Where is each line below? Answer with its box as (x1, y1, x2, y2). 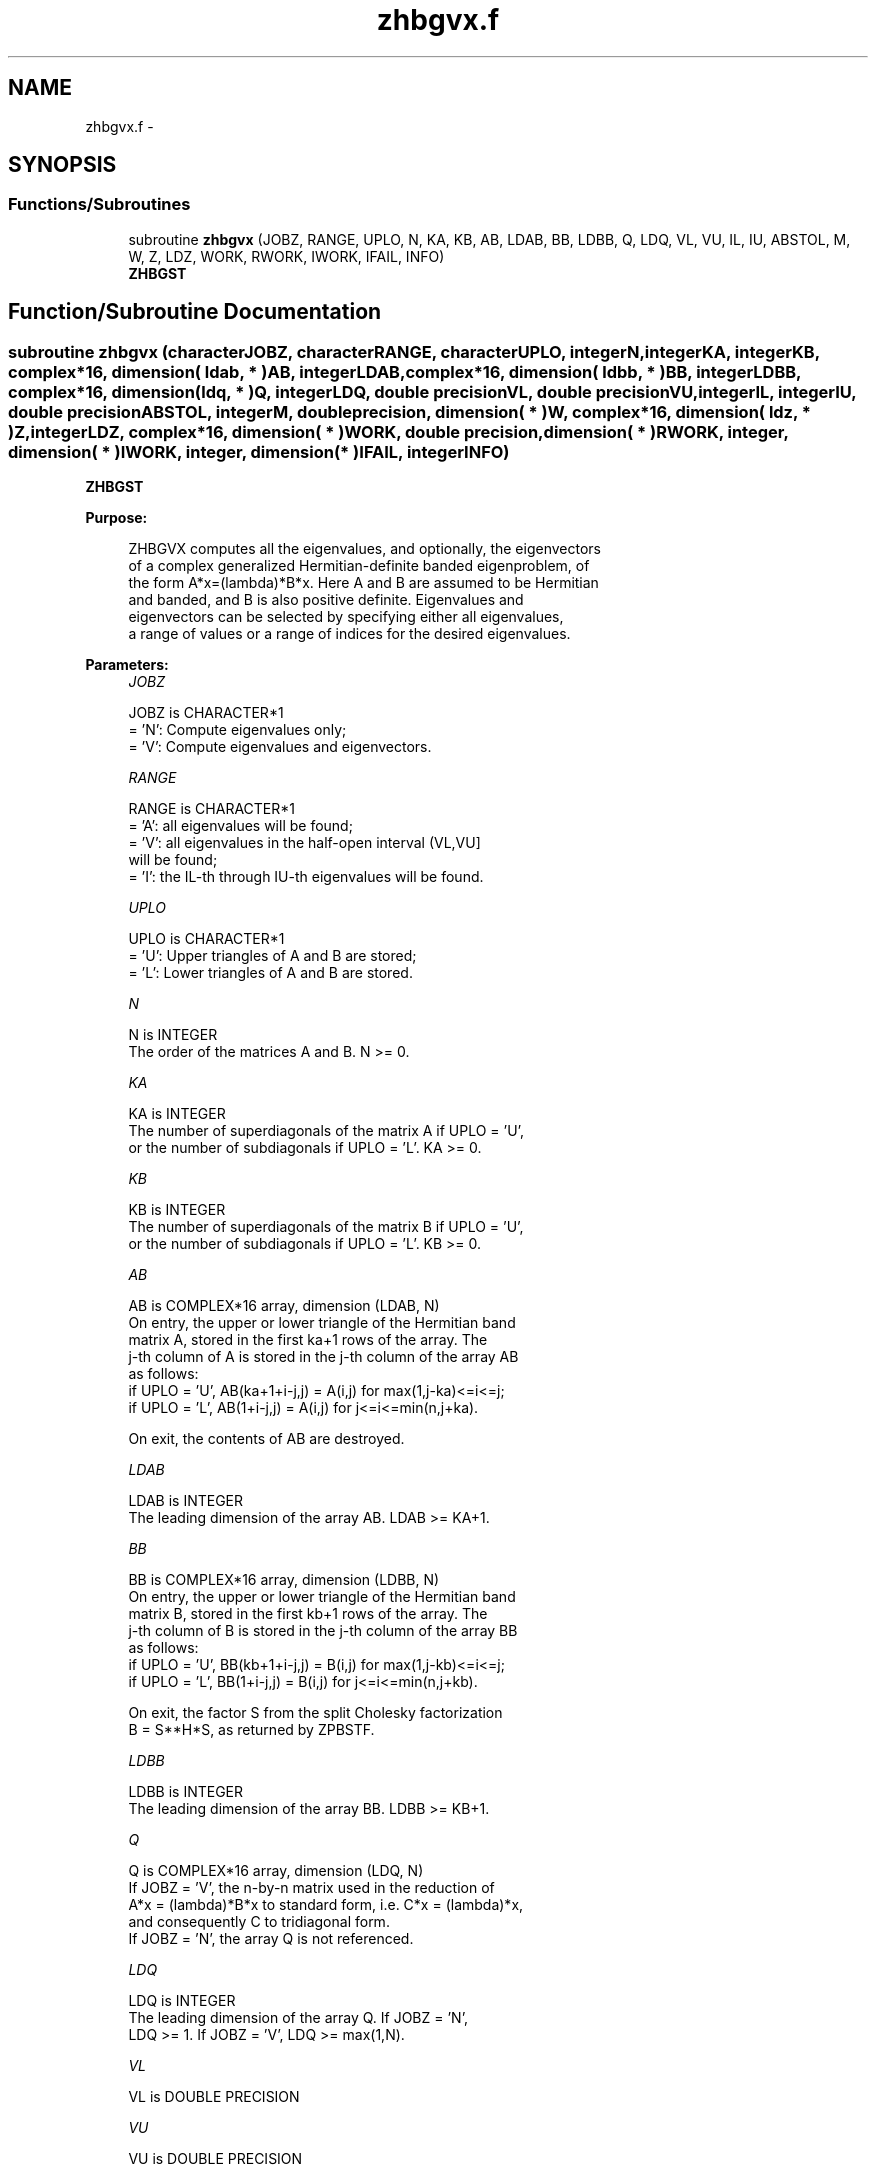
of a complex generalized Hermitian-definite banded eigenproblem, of (128, 557, 590, 575)
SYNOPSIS (8, 152, 117, 178)
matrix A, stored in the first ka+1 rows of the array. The (128, 1331, 488, 1349)
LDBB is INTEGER (128, 1783, 244, 1801)
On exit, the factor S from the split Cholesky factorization (128, 1704, 503, 1722)
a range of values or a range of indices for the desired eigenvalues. (128, 625, 571, 643)
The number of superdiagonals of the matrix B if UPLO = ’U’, (128, 1218, 524, 1236)
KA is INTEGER (128, 1105, 226, 1123)
